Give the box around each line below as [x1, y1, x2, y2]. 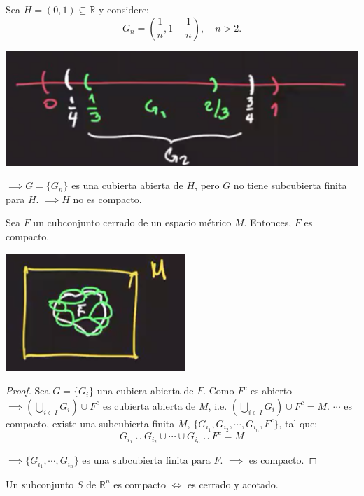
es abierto [250, 383, 293, 398]
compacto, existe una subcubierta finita [6, 415, 175, 430]
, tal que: [279, 415, 318, 430]
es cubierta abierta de [102, 398, 196, 413]
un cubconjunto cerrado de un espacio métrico [33, 215, 232, 230]
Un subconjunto [6, 476, 74, 491]
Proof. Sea [6, 383, 50, 398]
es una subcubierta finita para [82, 453, 211, 467]
